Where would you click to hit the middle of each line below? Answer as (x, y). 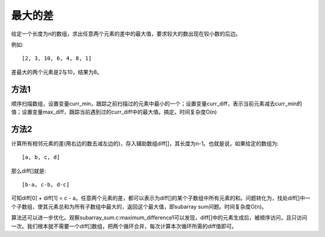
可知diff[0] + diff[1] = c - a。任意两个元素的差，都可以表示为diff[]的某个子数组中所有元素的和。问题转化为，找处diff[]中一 (161, 198)
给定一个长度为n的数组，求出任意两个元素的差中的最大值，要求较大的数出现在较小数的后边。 (126, 34)
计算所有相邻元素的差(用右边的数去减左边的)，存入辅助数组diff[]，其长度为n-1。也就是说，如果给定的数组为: (145, 143)
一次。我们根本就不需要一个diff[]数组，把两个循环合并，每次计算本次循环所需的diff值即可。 (124, 226)
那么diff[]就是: (29, 171)
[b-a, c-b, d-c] (46, 185)
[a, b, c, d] (41, 157)
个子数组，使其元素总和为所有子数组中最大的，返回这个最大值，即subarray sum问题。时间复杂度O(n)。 (139, 206)
